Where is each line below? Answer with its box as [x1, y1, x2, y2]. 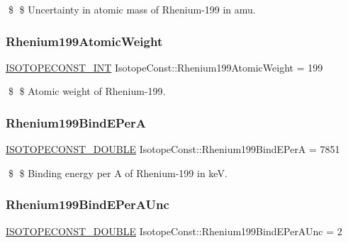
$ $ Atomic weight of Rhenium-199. [8, 84, 166, 98]
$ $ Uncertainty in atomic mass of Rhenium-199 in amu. [8, 2, 256, 16]
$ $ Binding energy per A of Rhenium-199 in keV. [8, 165, 228, 180]
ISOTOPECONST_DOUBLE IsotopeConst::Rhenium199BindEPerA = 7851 [6, 142, 340, 157]
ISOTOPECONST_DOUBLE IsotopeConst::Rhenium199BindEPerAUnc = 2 [6, 223, 342, 238]
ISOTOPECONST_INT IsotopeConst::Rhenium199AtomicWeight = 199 [6, 60, 323, 74]
